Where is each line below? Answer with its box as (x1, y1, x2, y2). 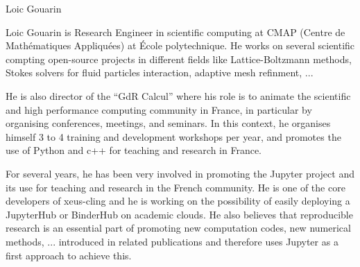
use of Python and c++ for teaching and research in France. (6, 143, 262, 157)
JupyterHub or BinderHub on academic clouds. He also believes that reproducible (6, 207, 353, 221)
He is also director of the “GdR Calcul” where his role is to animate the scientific (6, 88, 351, 103)
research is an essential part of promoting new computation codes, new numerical (6, 221, 351, 235)
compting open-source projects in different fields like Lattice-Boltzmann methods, (6, 51, 352, 66)
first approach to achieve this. (6, 248, 132, 262)
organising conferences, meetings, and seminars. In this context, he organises (6, 116, 331, 130)
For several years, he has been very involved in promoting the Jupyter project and (6, 166, 354, 180)
